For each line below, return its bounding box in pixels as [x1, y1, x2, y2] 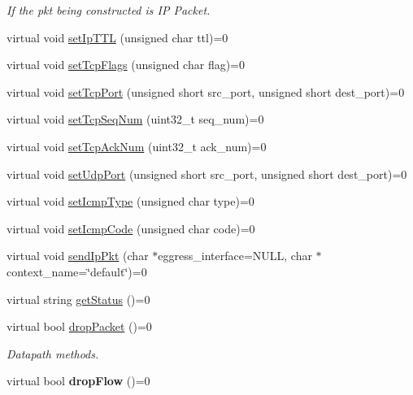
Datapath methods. [7, 345, 99, 362]
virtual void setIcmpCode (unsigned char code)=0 [7, 219, 255, 237]
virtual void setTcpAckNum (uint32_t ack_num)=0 [7, 137, 267, 154]
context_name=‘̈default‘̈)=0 [7, 263, 147, 280]
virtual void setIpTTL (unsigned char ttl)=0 [7, 28, 228, 46]
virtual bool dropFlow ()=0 [7, 372, 150, 389]
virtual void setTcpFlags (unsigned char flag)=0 [7, 56, 246, 73]
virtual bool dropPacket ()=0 [7, 318, 152, 335]
